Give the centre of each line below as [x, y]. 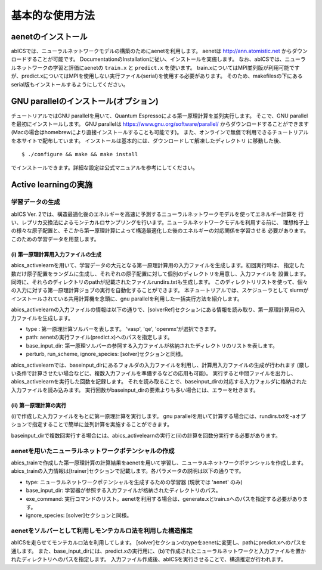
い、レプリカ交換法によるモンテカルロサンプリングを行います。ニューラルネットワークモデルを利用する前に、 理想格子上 [160, 222]
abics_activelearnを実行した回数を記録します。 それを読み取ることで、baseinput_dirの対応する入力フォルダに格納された [159, 382]
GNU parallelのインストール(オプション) [85, 101]
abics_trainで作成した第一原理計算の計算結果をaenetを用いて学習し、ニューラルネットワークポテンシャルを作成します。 [159, 463]
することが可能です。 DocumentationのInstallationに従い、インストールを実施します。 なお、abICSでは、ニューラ [166, 59]
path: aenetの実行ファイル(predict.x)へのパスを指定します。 [99, 337]
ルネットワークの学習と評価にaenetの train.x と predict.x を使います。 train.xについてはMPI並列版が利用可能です [155, 67]
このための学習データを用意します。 [55, 239]
